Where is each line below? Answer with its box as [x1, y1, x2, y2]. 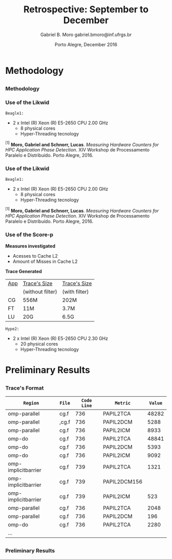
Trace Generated [5, 268, 42, 274]
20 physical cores [20, 340, 58, 347]
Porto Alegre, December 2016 [54, 41, 118, 47]
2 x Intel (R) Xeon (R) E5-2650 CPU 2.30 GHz [12, 335, 109, 341]
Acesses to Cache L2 [12, 253, 58, 259]
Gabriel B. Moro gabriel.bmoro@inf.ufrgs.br [40, 31, 132, 37]
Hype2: [5, 326, 19, 332]
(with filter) [62, 288, 89, 295]
